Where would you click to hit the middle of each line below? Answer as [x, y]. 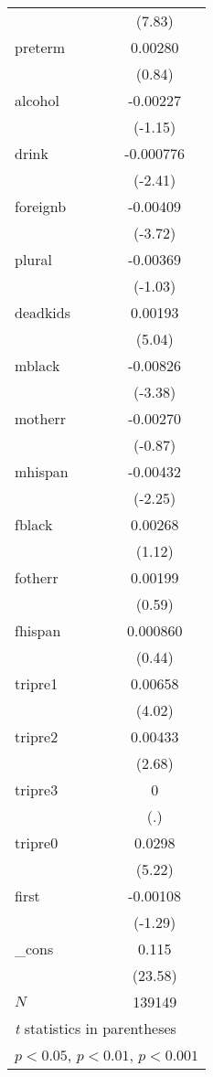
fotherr [37, 577]
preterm [40, 47]
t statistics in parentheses [96, 1028]
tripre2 [37, 736]
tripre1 [37, 683]
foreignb [41, 206]
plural [33, 259]
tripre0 [37, 842]
